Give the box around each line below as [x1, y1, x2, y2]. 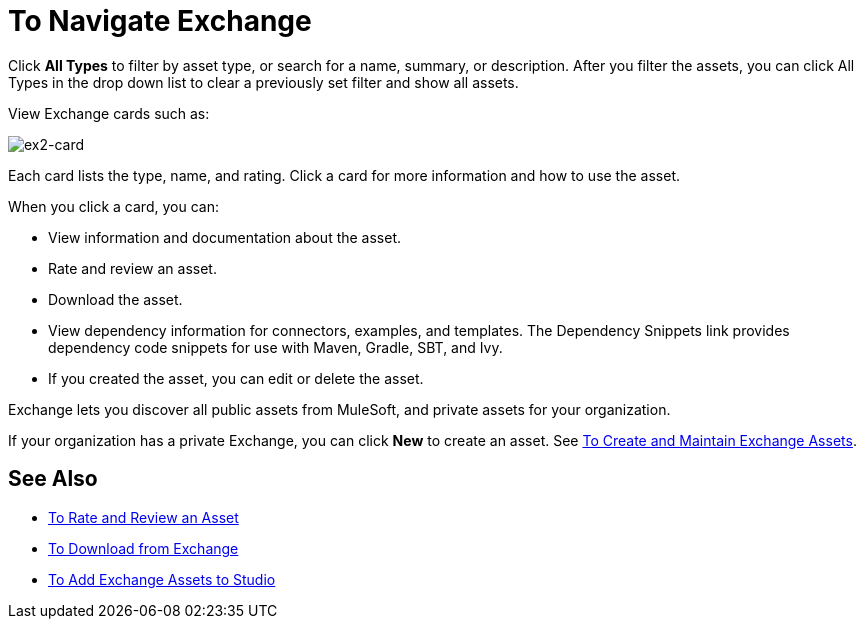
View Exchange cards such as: [8, 104, 210, 122]
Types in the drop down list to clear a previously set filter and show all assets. [8, 73, 519, 91]
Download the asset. [48, 290, 183, 308]
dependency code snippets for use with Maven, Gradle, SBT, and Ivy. [48, 338, 503, 356]
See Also [8, 466, 98, 492]
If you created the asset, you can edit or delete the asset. [48, 369, 424, 387]
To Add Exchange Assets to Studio [48, 570, 276, 588]
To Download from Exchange [48, 539, 239, 557]
